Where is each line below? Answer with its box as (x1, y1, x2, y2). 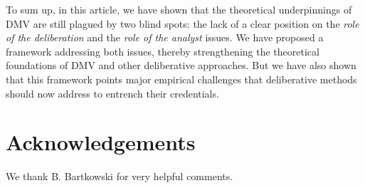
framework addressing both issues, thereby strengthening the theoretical (6, 43, 319, 58)
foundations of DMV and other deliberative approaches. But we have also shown (6, 58, 356, 73)
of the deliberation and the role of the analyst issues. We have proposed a (6, 30, 324, 45)
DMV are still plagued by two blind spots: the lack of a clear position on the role (6, 16, 359, 31)
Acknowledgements (6, 127, 196, 157)
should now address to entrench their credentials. (6, 85, 219, 100)
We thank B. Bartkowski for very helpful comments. (6, 169, 233, 184)
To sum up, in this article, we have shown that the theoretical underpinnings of (6, 2, 352, 16)
